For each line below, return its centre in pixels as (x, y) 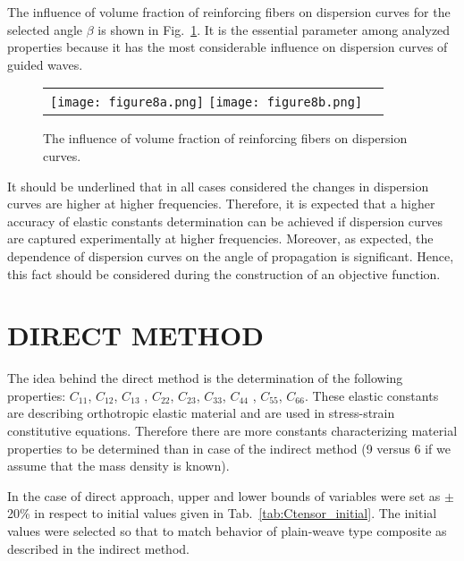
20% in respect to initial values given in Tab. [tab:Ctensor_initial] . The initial (222, 513)
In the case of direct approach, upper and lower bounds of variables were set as (224, 495)
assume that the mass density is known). (118, 466)
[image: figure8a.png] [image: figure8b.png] (207, 102)
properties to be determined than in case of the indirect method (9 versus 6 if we (229, 448)
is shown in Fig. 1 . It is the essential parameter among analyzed (274, 29)
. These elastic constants (371, 395)
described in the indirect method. (98, 548)
